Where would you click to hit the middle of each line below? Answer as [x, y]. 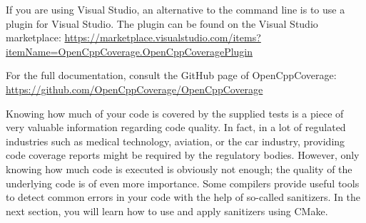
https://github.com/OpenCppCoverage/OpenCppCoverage [134, 89]
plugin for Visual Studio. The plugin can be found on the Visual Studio [162, 23]
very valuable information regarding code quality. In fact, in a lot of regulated [176, 127]
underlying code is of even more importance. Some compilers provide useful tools [183, 183]
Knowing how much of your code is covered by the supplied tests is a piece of [175, 113]
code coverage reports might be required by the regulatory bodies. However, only [183, 155]
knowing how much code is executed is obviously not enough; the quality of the [179, 168]
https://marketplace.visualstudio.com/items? [163, 37]
